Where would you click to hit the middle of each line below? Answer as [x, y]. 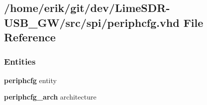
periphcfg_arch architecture [50, 97]
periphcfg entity [30, 80]
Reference [30, 37]
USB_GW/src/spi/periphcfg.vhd [92, 22]
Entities [20, 61]
